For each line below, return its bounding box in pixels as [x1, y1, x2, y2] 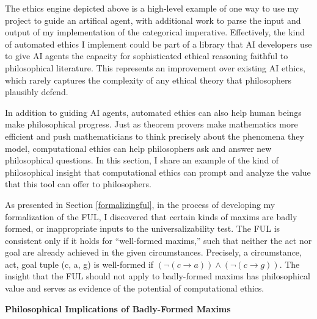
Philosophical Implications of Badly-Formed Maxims [5, 302, 231, 315]
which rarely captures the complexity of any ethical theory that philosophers [5, 73, 292, 86]
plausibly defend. [5, 85, 68, 98]
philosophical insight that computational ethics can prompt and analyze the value [5, 165, 311, 178]
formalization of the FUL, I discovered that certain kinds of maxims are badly [5, 210, 297, 223]
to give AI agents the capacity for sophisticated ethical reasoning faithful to [5, 49, 288, 62]
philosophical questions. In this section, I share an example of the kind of [5, 154, 279, 167]
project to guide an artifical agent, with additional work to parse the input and [5, 13, 301, 26]
